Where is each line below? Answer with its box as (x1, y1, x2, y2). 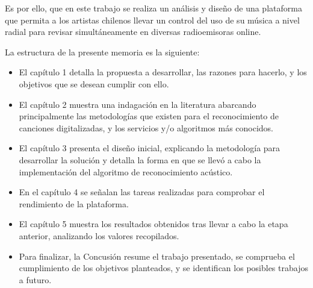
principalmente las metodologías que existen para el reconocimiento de (19, 110, 279, 122)
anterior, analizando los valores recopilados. (19, 229, 179, 242)
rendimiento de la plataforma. (19, 197, 129, 210)
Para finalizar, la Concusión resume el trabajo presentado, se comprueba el (19, 249, 295, 262)
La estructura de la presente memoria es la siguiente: (5, 45, 200, 58)
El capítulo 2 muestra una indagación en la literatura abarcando (19, 98, 256, 110)
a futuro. (19, 273, 52, 286)
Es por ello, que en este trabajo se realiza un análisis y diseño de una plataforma (5, 2, 302, 14)
